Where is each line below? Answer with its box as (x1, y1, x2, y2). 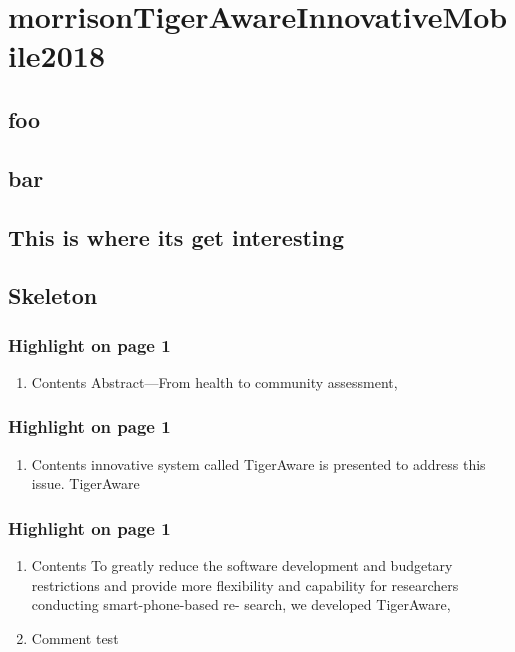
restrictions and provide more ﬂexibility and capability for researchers (31, 574, 459, 595)
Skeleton (8, 280, 98, 311)
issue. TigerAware (31, 473, 140, 494)
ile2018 (8, 35, 106, 76)
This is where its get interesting (8, 221, 345, 252)
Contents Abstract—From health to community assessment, (31, 371, 398, 392)
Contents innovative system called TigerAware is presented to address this (31, 453, 486, 474)
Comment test (31, 627, 119, 648)
